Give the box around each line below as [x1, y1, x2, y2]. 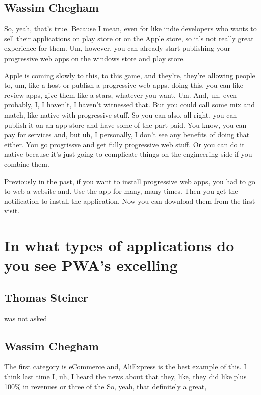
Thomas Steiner [4, 289, 88, 305]
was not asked [4, 313, 47, 323]
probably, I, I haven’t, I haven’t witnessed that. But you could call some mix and [4, 99, 255, 110]
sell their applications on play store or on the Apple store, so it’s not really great [4, 33, 254, 43]
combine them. [4, 158, 49, 169]
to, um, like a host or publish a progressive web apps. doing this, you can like [4, 80, 243, 90]
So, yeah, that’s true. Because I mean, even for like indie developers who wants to [4, 23, 257, 34]
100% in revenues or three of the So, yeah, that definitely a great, [4, 381, 207, 391]
